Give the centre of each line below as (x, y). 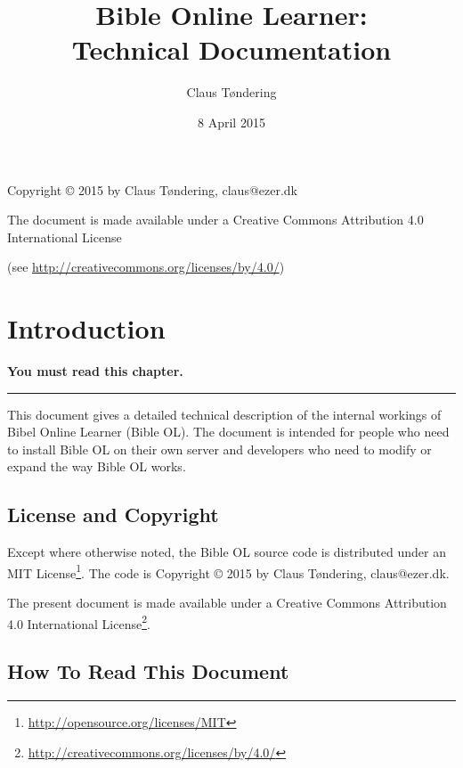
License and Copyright (113, 515)
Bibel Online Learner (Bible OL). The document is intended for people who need (228, 432)
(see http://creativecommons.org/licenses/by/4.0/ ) (146, 267)
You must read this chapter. (95, 371)
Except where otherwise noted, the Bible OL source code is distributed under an (227, 552)
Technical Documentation (231, 49)
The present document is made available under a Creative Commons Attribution (227, 603)
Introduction (86, 328)
